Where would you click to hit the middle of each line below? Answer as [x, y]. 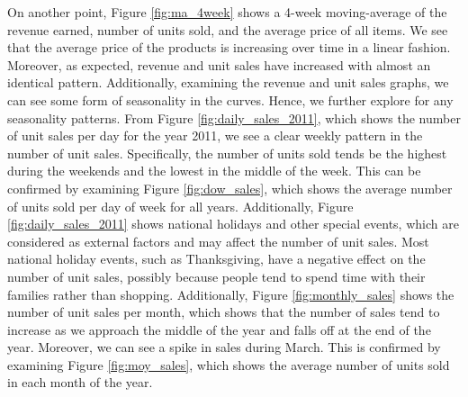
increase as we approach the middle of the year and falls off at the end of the [219, 329]
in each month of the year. [80, 382]
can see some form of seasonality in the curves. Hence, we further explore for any [230, 99]
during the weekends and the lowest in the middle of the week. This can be [214, 171]
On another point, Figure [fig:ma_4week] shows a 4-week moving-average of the [227, 12]
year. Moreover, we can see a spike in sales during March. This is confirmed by [224, 347]
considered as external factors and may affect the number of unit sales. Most [218, 241]
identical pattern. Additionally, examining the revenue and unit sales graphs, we [228, 82]
